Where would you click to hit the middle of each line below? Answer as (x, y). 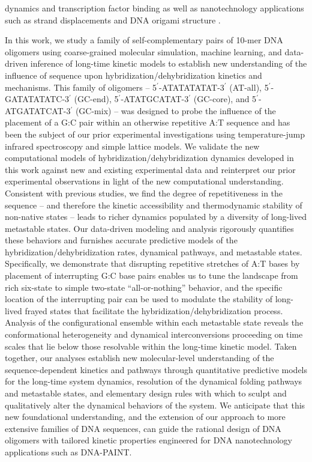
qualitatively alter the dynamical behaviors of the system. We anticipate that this (155, 405)
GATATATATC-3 (37, 99)
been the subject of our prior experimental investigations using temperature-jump (155, 134)
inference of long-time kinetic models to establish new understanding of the (169, 63)
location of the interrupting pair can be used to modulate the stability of (139, 299)
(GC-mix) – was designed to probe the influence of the (175, 110)
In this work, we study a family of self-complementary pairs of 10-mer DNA (144, 40)
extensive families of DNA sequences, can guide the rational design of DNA (143, 428)
